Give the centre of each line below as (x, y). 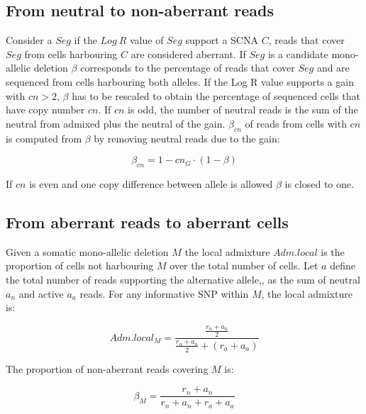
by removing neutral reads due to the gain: (187, 138)
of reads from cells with (296, 123)
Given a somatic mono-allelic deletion (87, 251)
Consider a (29, 40)
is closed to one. (319, 183)
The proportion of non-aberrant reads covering (107, 368)
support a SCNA (222, 40)
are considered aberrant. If (188, 54)
